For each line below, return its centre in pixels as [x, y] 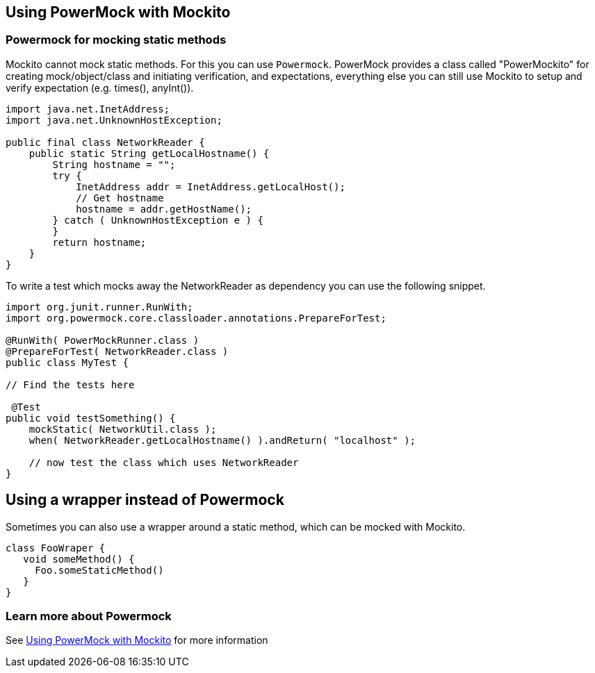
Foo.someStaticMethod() [99, 570]
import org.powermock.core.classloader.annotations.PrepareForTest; [196, 318]
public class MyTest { [67, 362]
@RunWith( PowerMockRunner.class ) [103, 340]
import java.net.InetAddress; [88, 109]
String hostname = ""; [114, 164]
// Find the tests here [70, 384]
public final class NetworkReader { [105, 142]
